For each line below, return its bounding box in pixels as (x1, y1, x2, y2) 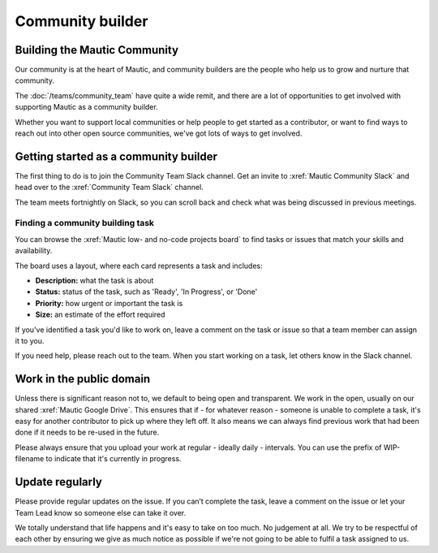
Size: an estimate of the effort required (35, 309, 165, 320)
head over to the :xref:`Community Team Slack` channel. (15, 183, 204, 192)
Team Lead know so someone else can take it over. (15, 508, 187, 517)
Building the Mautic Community (15, 43, 178, 57)
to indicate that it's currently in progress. (45, 454, 182, 464)
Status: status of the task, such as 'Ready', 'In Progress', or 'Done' (35, 287, 258, 296)
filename (15, 454, 45, 464)
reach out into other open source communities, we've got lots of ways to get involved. (15, 128, 303, 138)
